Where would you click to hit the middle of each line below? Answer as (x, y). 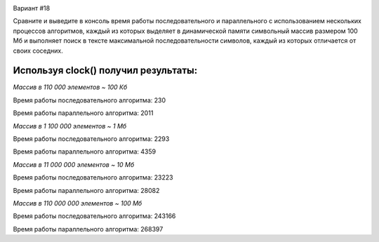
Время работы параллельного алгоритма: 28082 (86, 190)
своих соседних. (38, 51)
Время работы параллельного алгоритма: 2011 (83, 113)
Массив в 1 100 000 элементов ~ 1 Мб (70, 126)
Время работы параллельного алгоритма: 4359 (85, 152)
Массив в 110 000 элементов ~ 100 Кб (70, 87)
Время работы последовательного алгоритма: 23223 (93, 177)
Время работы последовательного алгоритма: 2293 (91, 139)
